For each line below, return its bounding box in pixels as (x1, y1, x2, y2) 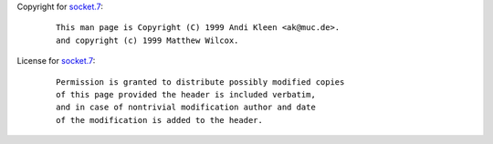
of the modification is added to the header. (56, 115, 264, 125)
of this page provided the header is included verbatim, (56, 89, 317, 99)
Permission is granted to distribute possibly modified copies (56, 77, 345, 87)
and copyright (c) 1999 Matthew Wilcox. (56, 35, 239, 46)
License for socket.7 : (16, 56, 96, 67)
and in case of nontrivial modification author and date (56, 102, 317, 113)
